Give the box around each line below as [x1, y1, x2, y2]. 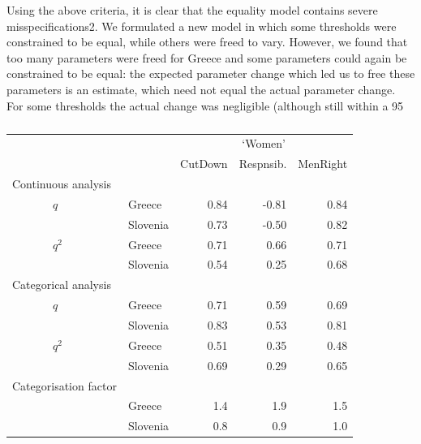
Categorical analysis [12, 276, 111, 293]
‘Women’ [242, 135, 286, 152]
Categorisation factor [12, 377, 117, 394]
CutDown [180, 155, 228, 172]
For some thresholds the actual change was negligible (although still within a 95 [6, 97, 404, 114]
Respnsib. [238, 155, 287, 172]
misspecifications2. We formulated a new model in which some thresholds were [6, 17, 397, 34]
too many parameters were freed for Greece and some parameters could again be [6, 49, 407, 66]
